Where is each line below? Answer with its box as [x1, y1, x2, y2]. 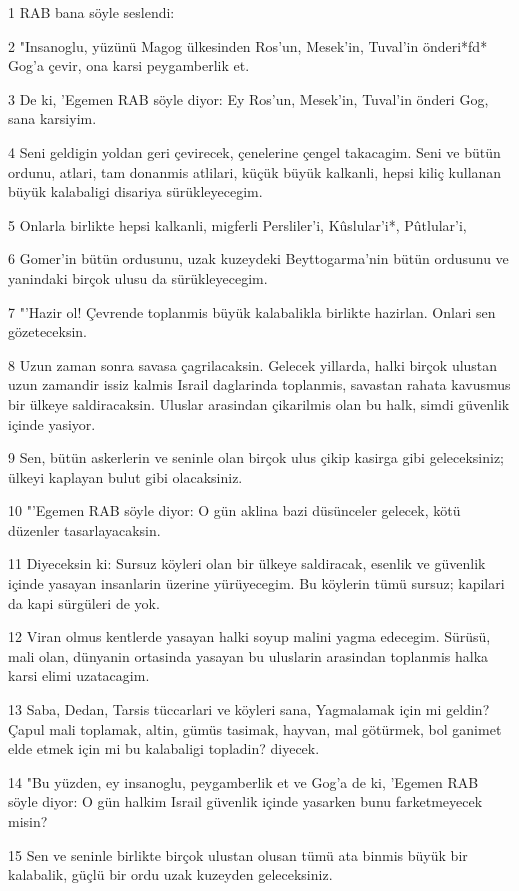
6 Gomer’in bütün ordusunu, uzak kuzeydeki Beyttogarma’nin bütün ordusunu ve [8, 248, 509, 269]
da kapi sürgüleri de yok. [8, 592, 160, 613]
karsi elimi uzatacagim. [8, 665, 150, 686]
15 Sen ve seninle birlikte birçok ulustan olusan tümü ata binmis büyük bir [8, 844, 468, 865]
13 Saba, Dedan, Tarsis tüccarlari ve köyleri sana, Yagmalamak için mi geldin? [8, 699, 490, 720]
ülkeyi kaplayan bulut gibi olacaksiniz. [8, 466, 243, 487]
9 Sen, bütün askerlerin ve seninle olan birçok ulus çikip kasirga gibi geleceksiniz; [8, 447, 505, 468]
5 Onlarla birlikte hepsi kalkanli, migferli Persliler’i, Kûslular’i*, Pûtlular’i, [8, 214, 467, 235]
